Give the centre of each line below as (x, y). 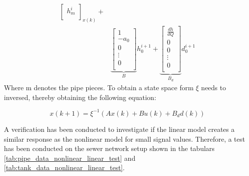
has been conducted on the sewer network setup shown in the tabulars (109, 148)
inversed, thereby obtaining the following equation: (80, 97)
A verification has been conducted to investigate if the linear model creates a (119, 129)
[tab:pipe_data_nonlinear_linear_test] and (70, 158)
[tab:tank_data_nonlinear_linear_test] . (64, 167)
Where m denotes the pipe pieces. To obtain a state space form (99, 88)
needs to (213, 88)
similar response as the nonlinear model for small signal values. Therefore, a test (124, 138)
